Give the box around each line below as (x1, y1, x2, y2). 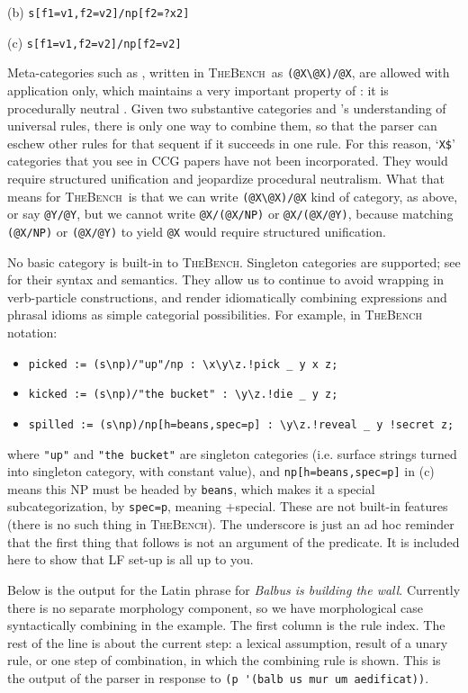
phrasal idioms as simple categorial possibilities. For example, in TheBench (7, 305, 422, 324)
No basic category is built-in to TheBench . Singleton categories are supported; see (7, 252, 461, 271)
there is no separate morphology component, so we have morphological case (7, 598, 424, 616)
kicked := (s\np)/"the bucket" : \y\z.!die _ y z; (28, 388, 338, 401)
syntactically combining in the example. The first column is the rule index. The (7, 616, 445, 634)
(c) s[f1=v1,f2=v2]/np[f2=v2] (7, 32, 182, 51)
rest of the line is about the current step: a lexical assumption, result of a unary (7, 633, 448, 652)
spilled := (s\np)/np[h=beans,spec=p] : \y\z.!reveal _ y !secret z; (28, 418, 454, 431)
